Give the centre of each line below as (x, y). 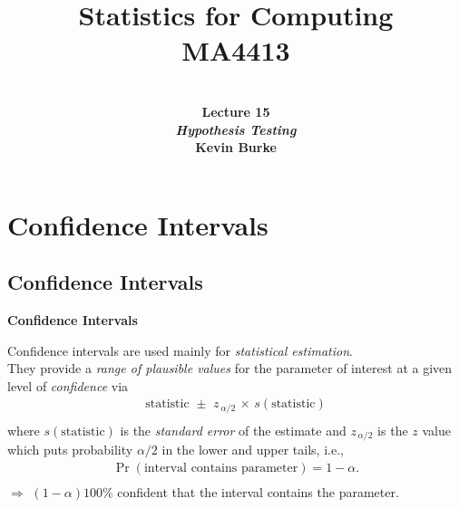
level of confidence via (68, 385)
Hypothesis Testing (236, 129)
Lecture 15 (236, 111)
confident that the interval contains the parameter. (258, 492)
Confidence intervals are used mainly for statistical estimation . (180, 350)
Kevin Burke (236, 147)
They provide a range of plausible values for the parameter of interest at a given (230, 368)
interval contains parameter (221, 469)
